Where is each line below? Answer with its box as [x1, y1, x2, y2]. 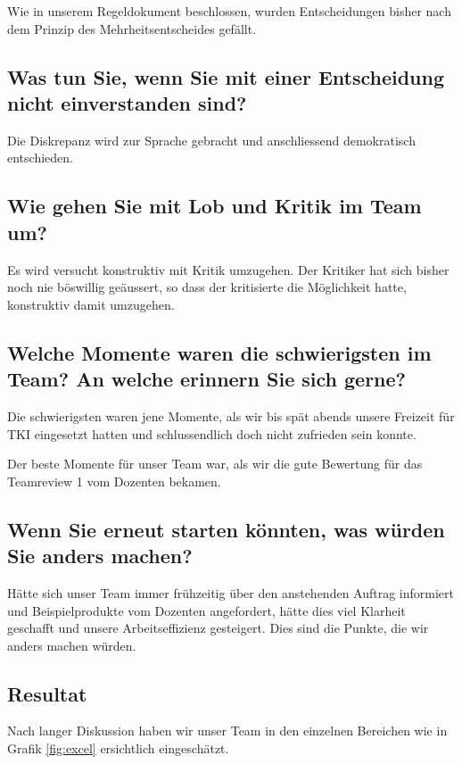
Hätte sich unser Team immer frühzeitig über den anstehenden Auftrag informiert [7, 583, 455, 602]
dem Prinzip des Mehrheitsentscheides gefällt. [7, 19, 257, 37]
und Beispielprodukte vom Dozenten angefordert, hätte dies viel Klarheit [7, 601, 406, 619]
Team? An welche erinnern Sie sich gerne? [7, 365, 407, 393]
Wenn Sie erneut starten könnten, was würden [7, 515, 445, 543]
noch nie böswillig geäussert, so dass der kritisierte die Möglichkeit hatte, [7, 278, 407, 296]
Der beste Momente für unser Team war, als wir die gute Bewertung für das [7, 454, 423, 473]
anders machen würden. [7, 635, 136, 654]
